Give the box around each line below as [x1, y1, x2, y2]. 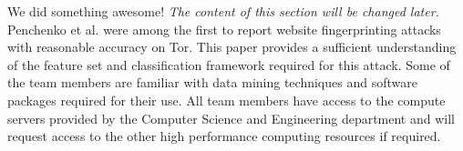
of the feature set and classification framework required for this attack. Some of [7, 55, 450, 74]
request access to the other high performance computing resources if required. [7, 126, 441, 146]
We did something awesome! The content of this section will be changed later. [7, 2, 439, 20]
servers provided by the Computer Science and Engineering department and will [7, 108, 455, 127]
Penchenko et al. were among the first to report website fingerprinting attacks [7, 19, 441, 38]
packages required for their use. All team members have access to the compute [7, 90, 446, 109]
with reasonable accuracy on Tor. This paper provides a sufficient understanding [7, 37, 457, 56]
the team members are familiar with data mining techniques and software [7, 73, 417, 92]
